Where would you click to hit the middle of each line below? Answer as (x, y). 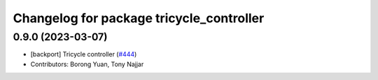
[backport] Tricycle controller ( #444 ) (84, 54)
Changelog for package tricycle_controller (139, 18)
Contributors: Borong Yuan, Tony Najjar (87, 64)
